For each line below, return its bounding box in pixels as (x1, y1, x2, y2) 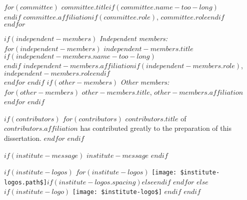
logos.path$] (4, 178, 47, 186)
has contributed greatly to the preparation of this (80, 123, 231, 133)
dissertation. (4, 132, 41, 143)
